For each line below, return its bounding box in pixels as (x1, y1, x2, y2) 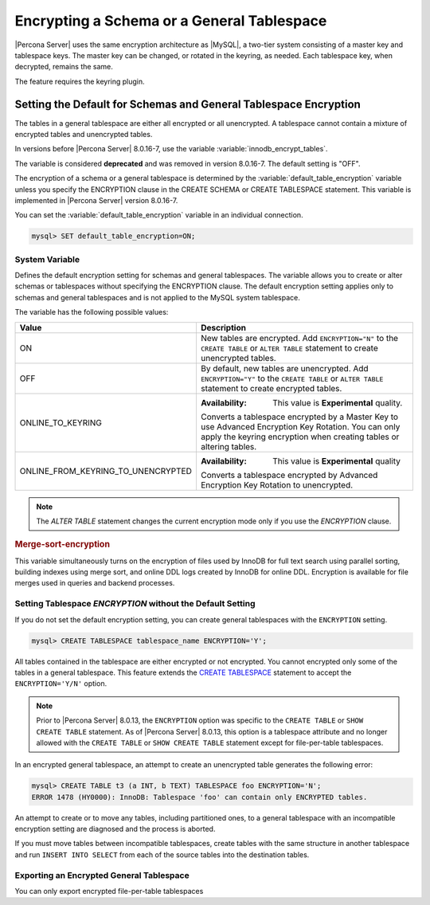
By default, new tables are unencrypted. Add (200, 362, 369, 374)
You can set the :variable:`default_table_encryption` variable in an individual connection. (14, 210, 303, 220)
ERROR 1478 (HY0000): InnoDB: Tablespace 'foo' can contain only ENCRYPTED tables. (31, 793, 368, 801)
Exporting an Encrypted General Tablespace (14, 869, 190, 880)
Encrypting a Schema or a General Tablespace (14, 12, 327, 29)
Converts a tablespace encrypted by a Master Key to (200, 411, 398, 422)
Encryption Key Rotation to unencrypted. (200, 479, 354, 490)
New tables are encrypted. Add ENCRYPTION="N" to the (200, 332, 398, 343)
